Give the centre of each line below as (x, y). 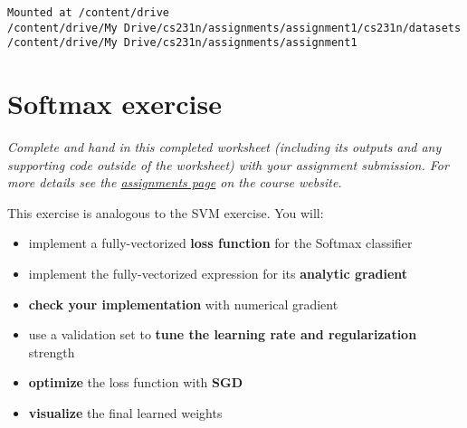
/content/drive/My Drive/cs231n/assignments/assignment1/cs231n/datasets (234, 28)
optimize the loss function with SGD (135, 382)
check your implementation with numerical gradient (183, 304)
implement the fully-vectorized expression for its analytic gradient (218, 274)
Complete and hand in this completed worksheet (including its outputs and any (224, 147)
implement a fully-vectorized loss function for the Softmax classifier (220, 243)
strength (52, 352)
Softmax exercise (115, 104)
